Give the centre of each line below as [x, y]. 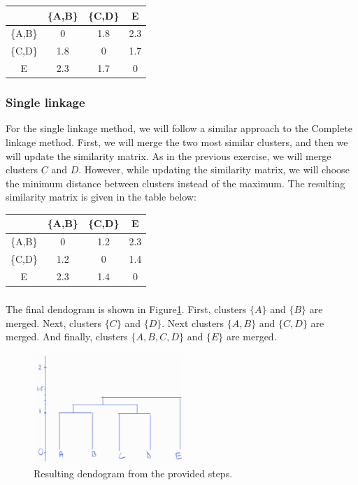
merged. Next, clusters [54, 323]
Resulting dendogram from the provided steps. [133, 473]
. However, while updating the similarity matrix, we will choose [214, 169]
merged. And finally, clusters [67, 336]
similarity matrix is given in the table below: [101, 197]
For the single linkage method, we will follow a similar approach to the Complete [179, 128]
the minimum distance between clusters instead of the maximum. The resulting [176, 183]
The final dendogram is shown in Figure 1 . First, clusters [126, 309]
